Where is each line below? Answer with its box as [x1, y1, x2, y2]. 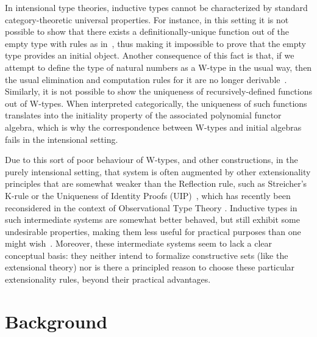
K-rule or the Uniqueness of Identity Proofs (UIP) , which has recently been [5, 189, 291, 201]
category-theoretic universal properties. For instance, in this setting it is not [5, 13, 289, 26]
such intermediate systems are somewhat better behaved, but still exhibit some [5, 213, 300, 226]
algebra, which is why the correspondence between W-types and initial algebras [5, 120, 302, 133]
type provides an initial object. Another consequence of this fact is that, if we [5, 49, 294, 62]
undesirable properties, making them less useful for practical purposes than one [5, 225, 301, 237]
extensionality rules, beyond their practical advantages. [5, 273, 211, 286]
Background [5, 308, 108, 333]
